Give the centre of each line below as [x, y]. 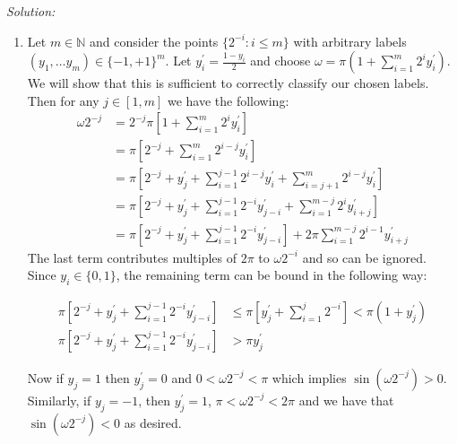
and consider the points [154, 41]
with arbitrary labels [350, 41]
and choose [280, 61]
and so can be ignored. [364, 257]
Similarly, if [59, 400]
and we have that [346, 400]
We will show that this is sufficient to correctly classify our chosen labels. [228, 83]
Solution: [31, 11]
